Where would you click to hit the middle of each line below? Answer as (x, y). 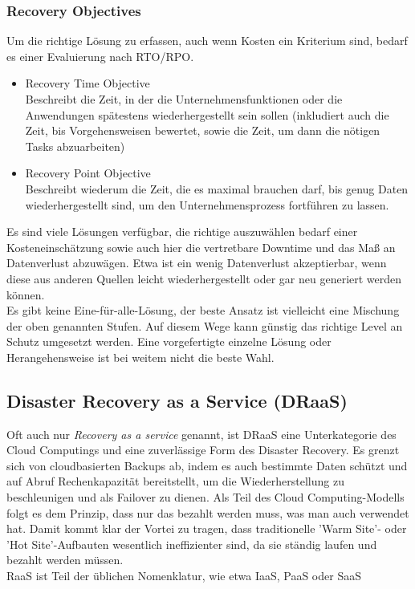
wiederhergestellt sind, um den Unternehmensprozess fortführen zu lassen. (207, 204)
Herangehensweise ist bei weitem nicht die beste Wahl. (140, 357)
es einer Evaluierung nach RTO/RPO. (100, 56)
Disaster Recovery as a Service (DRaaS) (177, 400)
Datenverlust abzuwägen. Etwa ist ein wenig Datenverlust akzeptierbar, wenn (197, 263)
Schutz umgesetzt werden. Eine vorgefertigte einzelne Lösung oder (169, 341)
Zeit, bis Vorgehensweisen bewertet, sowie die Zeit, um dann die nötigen (203, 130)
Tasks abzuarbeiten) (75, 146)
